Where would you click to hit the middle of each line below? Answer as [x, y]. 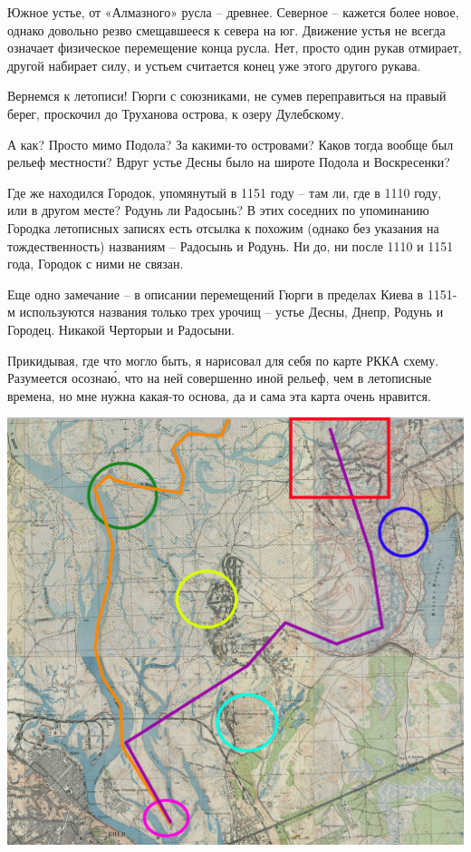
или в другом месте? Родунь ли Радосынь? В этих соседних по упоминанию [218, 210]
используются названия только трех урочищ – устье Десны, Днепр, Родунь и [231, 312]
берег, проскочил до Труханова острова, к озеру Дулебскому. [176, 113]
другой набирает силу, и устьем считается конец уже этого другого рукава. [214, 65]
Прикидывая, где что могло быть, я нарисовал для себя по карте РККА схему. [223, 360]
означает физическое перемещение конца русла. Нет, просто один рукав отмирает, [235, 48]
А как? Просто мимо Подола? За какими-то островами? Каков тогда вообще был [231, 144]
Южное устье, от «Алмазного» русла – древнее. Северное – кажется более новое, [233, 12]
